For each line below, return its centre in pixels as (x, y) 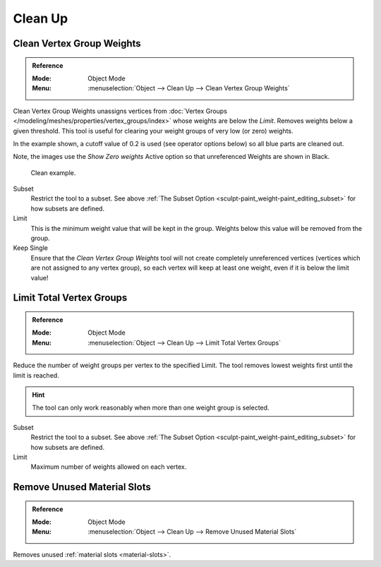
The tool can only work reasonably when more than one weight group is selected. (151, 408)
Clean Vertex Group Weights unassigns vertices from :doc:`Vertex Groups (120, 111)
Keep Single (31, 248)
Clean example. (53, 172)
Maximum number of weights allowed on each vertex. (109, 467)
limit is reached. (36, 375)
